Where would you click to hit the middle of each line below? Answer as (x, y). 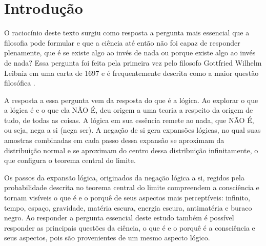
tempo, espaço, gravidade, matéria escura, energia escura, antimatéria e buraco (128, 207)
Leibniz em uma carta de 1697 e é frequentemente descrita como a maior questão (131, 73)
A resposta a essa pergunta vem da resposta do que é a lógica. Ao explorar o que (131, 100)
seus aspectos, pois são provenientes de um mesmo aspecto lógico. (107, 238)
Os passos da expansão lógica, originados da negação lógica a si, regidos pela (124, 177)
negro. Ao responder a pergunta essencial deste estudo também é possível (119, 218)
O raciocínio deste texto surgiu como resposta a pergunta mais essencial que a (127, 33)
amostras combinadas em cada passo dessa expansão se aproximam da (114, 140)
